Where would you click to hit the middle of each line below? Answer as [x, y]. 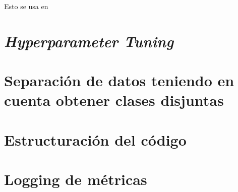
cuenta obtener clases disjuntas [114, 100]
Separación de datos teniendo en [119, 80]
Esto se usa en [26, 6]
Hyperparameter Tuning [89, 41]
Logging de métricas [76, 179]
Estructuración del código [95, 139]
